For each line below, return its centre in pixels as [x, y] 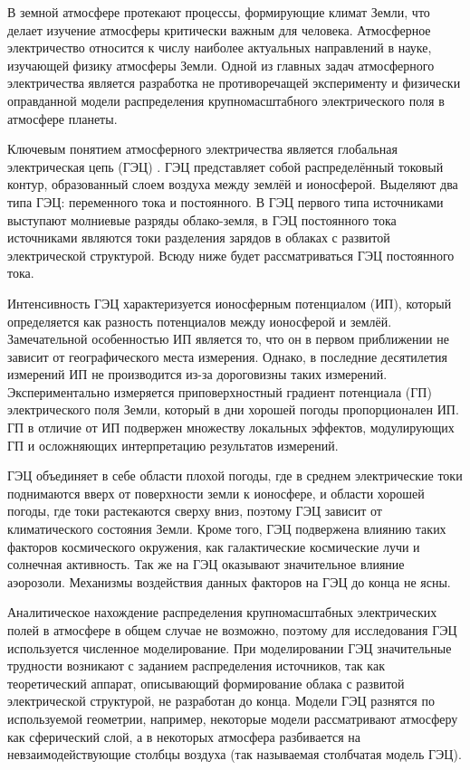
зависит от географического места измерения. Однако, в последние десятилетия [227, 356]
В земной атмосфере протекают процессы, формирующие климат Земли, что [219, 12]
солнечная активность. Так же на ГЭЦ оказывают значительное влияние [206, 564]
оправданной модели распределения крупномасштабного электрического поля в [226, 100]
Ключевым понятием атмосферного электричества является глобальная [202, 149]
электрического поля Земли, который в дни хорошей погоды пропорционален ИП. [233, 409]
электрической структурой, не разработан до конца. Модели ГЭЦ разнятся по [221, 701]
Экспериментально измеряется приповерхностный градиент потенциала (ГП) [220, 391]
